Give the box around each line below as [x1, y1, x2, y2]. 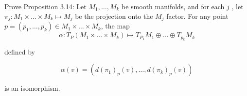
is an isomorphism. [4, 83, 60, 93]
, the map [101, 21, 130, 31]
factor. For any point [166, 11, 229, 21]
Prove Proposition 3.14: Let [4, 1, 87, 11]
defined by [4, 47, 35, 57]
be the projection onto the [75, 11, 153, 21]
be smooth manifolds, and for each [122, 1, 225, 11]
